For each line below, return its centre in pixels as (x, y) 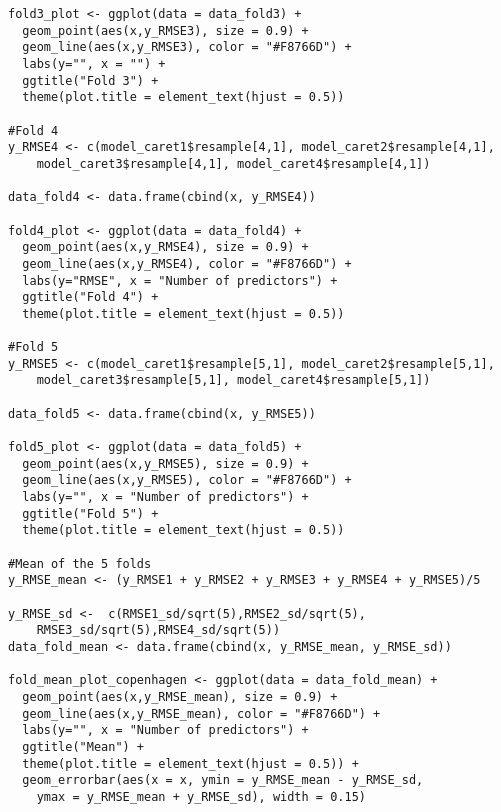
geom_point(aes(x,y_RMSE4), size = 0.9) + (165, 247)
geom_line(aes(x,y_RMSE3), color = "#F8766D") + (187, 47)
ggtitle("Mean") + (83, 746)
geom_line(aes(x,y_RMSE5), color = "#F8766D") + (187, 480)
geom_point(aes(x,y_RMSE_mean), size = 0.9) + (180, 696)
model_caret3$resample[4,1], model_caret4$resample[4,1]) (233, 163)
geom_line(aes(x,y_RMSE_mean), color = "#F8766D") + (201, 713)
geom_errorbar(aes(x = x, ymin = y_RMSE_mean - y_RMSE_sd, (223, 780)
